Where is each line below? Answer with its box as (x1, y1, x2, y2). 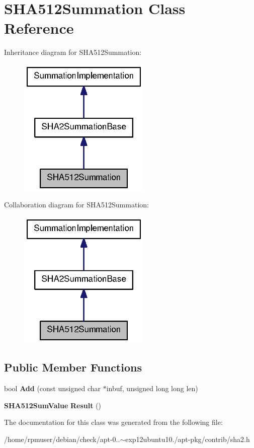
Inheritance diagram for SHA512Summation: (4, 47, 142, 57)
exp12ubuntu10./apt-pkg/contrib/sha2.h (125, 433, 250, 444)
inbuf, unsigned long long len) (106, 383, 198, 394)
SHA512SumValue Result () (4, 400, 101, 410)
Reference (4, 18, 74, 38)
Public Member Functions (4, 359, 142, 375)
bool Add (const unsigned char (4, 383, 101, 394)
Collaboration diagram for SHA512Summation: (4, 199, 149, 210)
